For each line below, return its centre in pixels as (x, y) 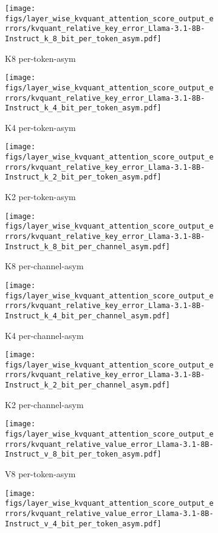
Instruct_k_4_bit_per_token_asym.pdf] (83, 108)
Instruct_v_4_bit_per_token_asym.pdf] (83, 524)
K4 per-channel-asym (44, 335)
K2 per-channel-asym (44, 404)
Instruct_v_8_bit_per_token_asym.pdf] (83, 454)
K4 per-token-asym (40, 127)
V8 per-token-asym (40, 473)
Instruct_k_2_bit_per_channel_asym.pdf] (88, 385)
